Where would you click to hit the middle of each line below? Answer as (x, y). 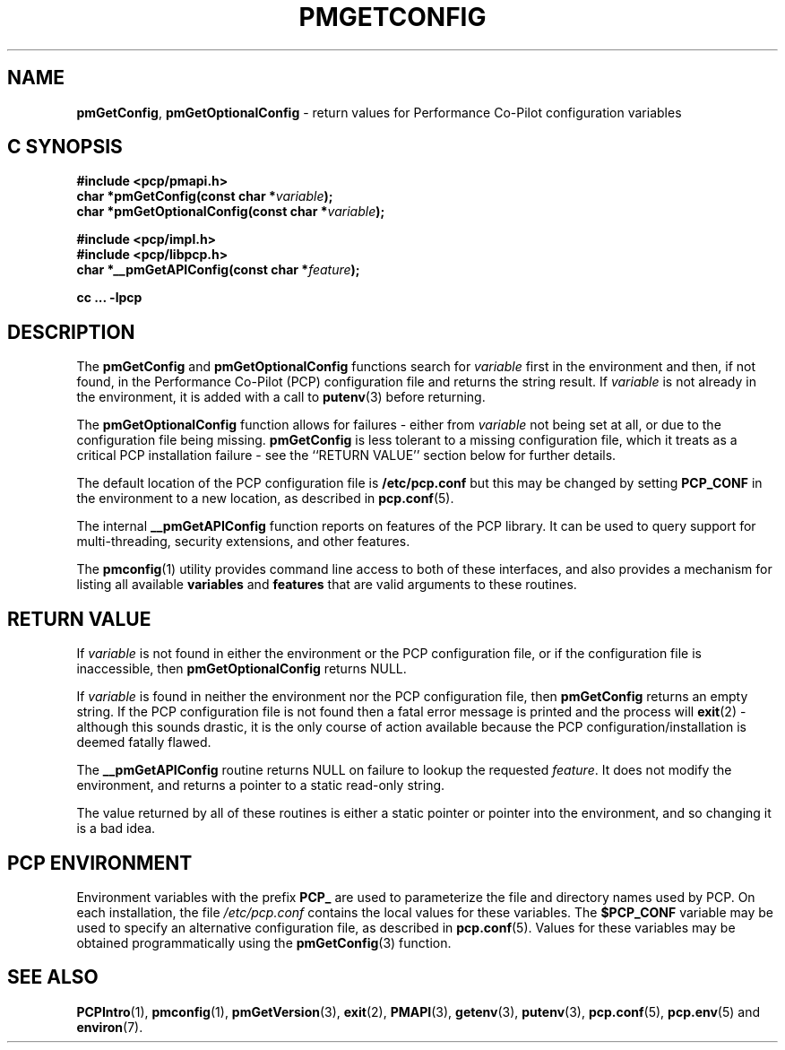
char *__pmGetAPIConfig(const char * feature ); (218, 270)
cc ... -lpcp (109, 298)
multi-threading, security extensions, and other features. (243, 542)
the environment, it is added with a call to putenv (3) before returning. (281, 397)
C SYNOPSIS (65, 147)
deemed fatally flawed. (144, 742)
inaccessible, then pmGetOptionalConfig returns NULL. (242, 669)
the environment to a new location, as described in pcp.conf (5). (265, 499)
